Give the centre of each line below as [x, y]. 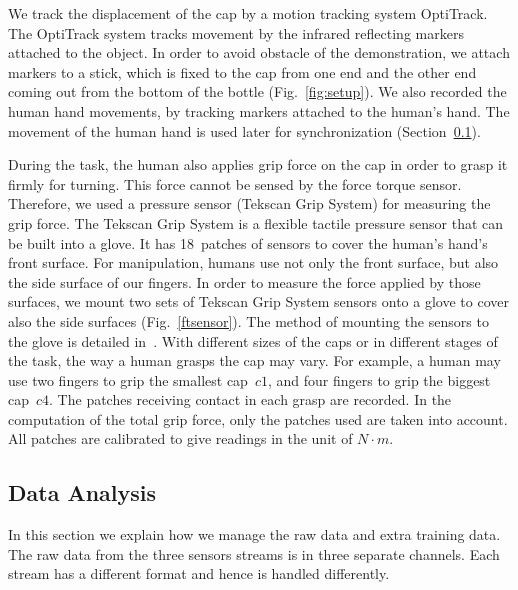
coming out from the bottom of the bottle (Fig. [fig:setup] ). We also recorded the [257, 91]
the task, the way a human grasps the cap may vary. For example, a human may [254, 360]
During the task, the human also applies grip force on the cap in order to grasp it [258, 164]
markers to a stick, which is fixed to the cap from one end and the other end [242, 71]
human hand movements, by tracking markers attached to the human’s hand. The [259, 110]
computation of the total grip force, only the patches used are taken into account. [258, 418]
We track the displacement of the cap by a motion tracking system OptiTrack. [248, 13]
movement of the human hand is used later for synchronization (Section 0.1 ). [244, 130]
